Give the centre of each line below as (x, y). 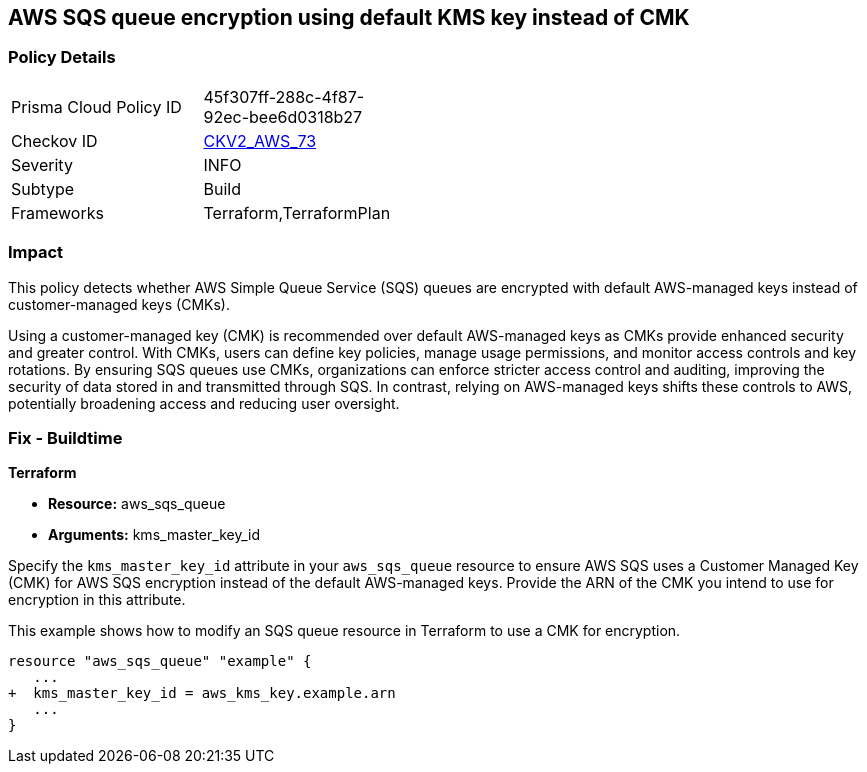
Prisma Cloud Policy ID (96, 106)
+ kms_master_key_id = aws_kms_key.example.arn (202, 693)
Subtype (43, 188)
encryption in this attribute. (97, 600)
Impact (36, 252)
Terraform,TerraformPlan (297, 212)
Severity (42, 164)
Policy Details (62, 57)
